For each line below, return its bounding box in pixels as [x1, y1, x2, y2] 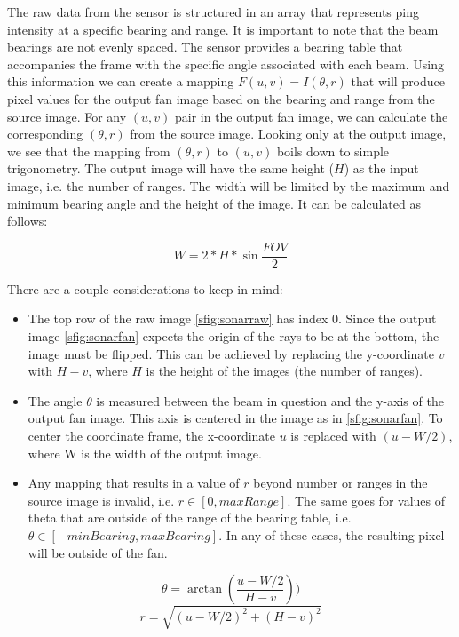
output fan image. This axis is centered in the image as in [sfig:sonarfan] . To [28, 409, 443, 427]
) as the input [344, 159, 419, 178]
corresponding [7, 124, 83, 143]
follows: [7, 211, 48, 230]
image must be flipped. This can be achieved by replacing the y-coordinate [28, 344, 434, 362]
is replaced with [290, 426, 376, 444]
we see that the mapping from [7, 141, 170, 160]
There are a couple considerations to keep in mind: [7, 279, 283, 298]
